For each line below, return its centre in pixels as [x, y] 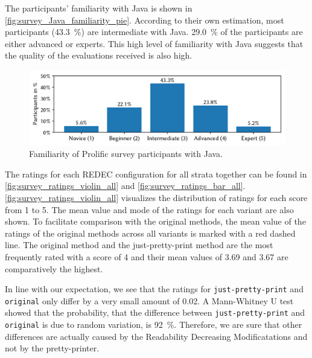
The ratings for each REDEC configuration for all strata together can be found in [156, 174]
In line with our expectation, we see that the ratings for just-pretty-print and [154, 289]
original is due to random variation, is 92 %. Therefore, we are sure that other [154, 324]
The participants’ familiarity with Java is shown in [99, 8]
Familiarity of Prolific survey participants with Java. [126, 154]
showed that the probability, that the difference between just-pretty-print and [155, 312]
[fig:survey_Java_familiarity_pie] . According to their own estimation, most [145, 20]
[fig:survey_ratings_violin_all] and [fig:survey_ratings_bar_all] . [125, 186]
